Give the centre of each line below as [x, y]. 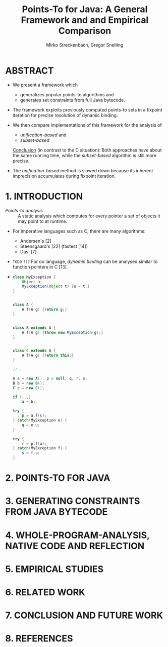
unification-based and [43, 135]
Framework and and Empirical [85, 20]
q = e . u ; [31, 425]
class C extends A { [34, 351]
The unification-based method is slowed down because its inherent [83, 170]
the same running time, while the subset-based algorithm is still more [84, 155]
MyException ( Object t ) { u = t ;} [56, 287]
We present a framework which [45, 85]
